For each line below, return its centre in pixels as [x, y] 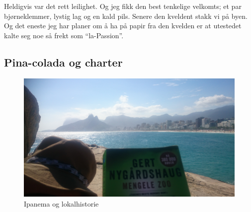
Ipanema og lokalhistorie [61, 203]
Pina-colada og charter [63, 62]
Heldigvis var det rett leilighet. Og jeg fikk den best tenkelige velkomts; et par [123, 6]
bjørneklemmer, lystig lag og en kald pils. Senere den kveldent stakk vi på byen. [126, 16]
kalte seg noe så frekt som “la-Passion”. [64, 35]
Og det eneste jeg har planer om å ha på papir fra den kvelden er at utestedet [123, 26]
